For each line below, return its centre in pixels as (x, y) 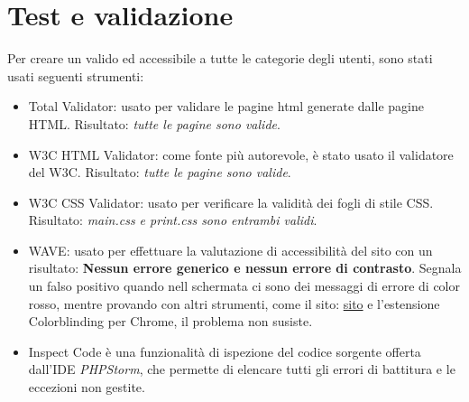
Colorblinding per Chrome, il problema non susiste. (170, 321)
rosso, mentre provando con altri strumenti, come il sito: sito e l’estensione (234, 303)
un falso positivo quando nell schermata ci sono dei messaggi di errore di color (244, 286)
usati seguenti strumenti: (76, 75)
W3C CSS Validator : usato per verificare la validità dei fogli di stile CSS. (231, 202)
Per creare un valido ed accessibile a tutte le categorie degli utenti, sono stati (220, 58)
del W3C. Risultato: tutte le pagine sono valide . (160, 172)
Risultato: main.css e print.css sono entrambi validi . (173, 220)
